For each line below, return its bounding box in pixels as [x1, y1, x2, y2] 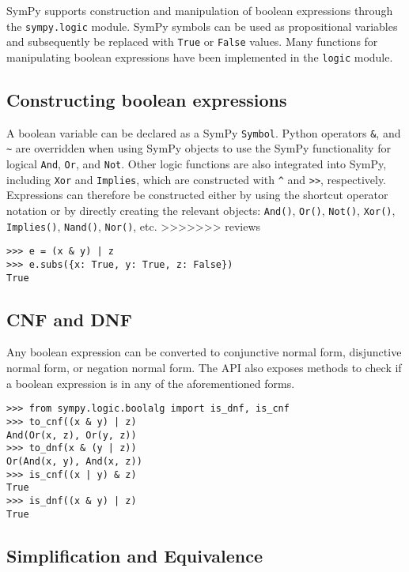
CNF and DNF [6, 307, 132, 331]
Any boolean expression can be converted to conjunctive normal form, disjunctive [6, 344, 402, 360]
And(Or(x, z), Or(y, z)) [6, 429, 137, 441]
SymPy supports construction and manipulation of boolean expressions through [6, 2, 393, 18]
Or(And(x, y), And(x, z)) [6, 455, 142, 467]
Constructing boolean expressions [6, 87, 287, 111]
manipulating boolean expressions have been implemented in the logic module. [6, 48, 393, 65]
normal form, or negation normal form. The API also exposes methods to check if [6, 359, 402, 376]
